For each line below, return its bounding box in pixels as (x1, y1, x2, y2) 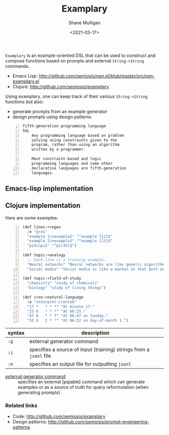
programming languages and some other (31, 161, 113, 166)
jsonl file (29, 352, 51, 359)
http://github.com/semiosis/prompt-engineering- (48, 419, 149, 425)
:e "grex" (27, 229, 48, 234)
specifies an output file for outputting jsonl (29, 360, 132, 368)
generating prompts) (18, 390, 60, 396)
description (81, 329, 110, 336)
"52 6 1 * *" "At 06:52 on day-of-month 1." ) (27, 318, 129, 323)
